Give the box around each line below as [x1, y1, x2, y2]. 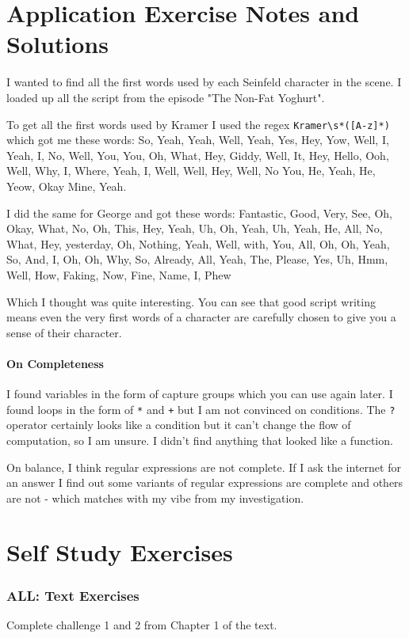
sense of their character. [6, 324, 122, 340]
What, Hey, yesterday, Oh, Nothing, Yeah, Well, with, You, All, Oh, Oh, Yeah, [6, 235, 390, 252]
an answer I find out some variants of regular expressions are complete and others [6, 474, 403, 491]
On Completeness [6, 355, 104, 371]
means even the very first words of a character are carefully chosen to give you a [6, 309, 396, 325]
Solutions [6, 28, 109, 60]
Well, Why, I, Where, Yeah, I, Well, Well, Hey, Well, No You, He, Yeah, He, [6, 162, 376, 179]
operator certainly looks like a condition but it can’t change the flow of [6, 416, 351, 433]
